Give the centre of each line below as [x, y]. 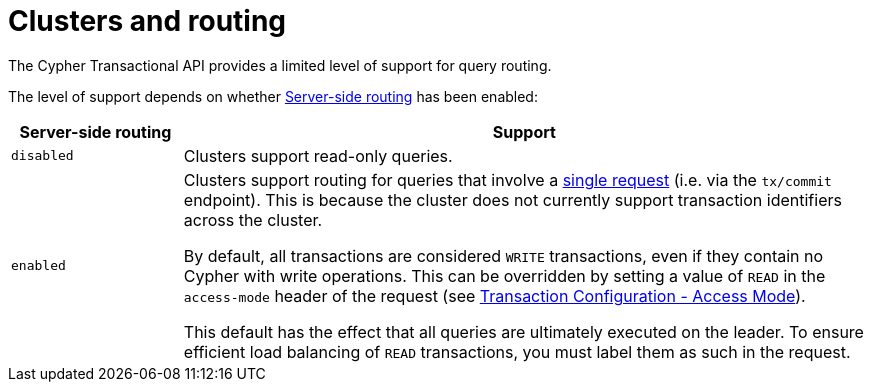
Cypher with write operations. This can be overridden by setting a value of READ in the [504, 275]
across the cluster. [253, 219]
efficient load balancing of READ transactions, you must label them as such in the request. [517, 351]
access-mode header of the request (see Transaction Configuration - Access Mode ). [494, 295]
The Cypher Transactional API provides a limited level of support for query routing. [280, 65]
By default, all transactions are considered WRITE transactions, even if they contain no [503, 255]
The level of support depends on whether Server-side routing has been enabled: [273, 96]
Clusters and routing [147, 21]
